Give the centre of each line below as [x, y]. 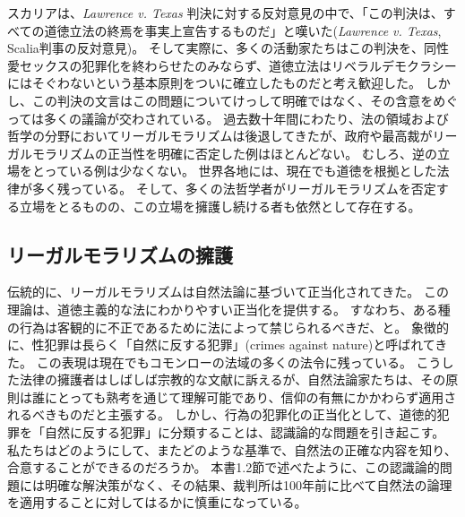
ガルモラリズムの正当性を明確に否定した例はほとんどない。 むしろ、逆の [222, 153]
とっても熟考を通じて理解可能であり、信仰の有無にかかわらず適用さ [257, 396]
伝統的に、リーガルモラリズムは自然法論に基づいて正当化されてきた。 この [228, 292]
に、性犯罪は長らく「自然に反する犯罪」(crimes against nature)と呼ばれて [221, 345]
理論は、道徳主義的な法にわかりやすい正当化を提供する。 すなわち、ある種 [229, 309]
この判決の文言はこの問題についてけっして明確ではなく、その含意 [226, 100]
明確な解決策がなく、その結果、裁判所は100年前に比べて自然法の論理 [248, 484]
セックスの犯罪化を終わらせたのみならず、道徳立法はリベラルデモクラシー [238, 65]
